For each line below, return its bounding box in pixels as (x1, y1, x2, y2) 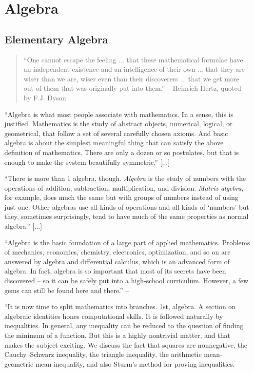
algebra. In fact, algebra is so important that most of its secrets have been (4, 266, 226, 276)
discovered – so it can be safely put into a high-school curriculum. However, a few (4, 275, 249, 286)
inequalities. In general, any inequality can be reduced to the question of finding (4, 320, 244, 331)
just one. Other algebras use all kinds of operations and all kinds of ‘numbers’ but (4, 201, 250, 212)
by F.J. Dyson (23, 92, 66, 102)
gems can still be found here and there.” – (4, 285, 129, 295)
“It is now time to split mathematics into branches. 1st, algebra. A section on (4, 301, 236, 312)
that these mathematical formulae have (126, 54, 243, 64)
